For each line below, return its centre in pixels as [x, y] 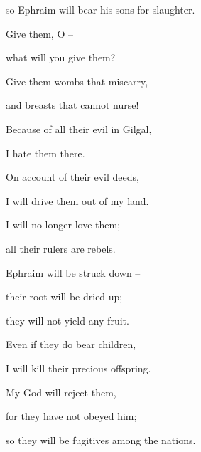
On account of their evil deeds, [72, 177]
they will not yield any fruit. [67, 320]
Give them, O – [39, 33]
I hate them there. [45, 153]
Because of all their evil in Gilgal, [79, 128]
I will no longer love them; [63, 225]
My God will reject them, [61, 392]
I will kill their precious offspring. [78, 368]
